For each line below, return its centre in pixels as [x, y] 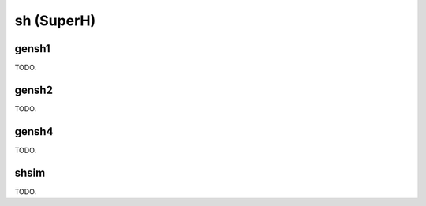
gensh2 [34, 90]
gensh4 [34, 131]
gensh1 [32, 49]
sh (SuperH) [55, 21]
